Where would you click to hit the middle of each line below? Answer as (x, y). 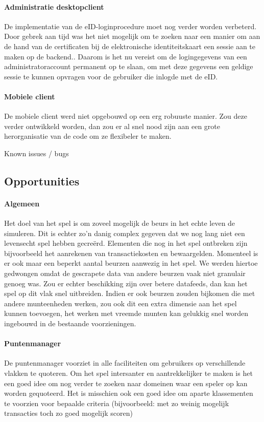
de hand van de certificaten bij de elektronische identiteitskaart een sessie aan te (130, 46)
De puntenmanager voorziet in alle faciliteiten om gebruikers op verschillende (125, 363)
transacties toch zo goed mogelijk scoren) (68, 413)
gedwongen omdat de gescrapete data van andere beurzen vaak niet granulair (125, 273)
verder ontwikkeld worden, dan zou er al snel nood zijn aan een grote (112, 126)
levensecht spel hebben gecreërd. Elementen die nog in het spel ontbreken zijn (126, 243)
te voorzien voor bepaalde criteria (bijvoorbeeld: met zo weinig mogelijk (117, 403)
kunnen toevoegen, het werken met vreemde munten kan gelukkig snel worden (126, 313)
